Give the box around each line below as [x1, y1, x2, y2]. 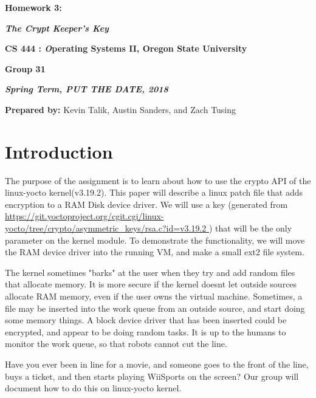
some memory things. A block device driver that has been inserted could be [5, 314, 287, 326]
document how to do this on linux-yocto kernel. [5, 382, 182, 394]
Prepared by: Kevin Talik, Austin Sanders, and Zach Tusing [5, 103, 236, 115]
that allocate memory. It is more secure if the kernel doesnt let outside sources [5, 278, 297, 290]
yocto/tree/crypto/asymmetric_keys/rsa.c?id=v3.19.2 [5, 222, 207, 235]
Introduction [5, 139, 113, 163]
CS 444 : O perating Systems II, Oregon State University [5, 42, 247, 55]
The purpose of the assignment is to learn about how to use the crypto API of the [5, 174, 311, 187]
